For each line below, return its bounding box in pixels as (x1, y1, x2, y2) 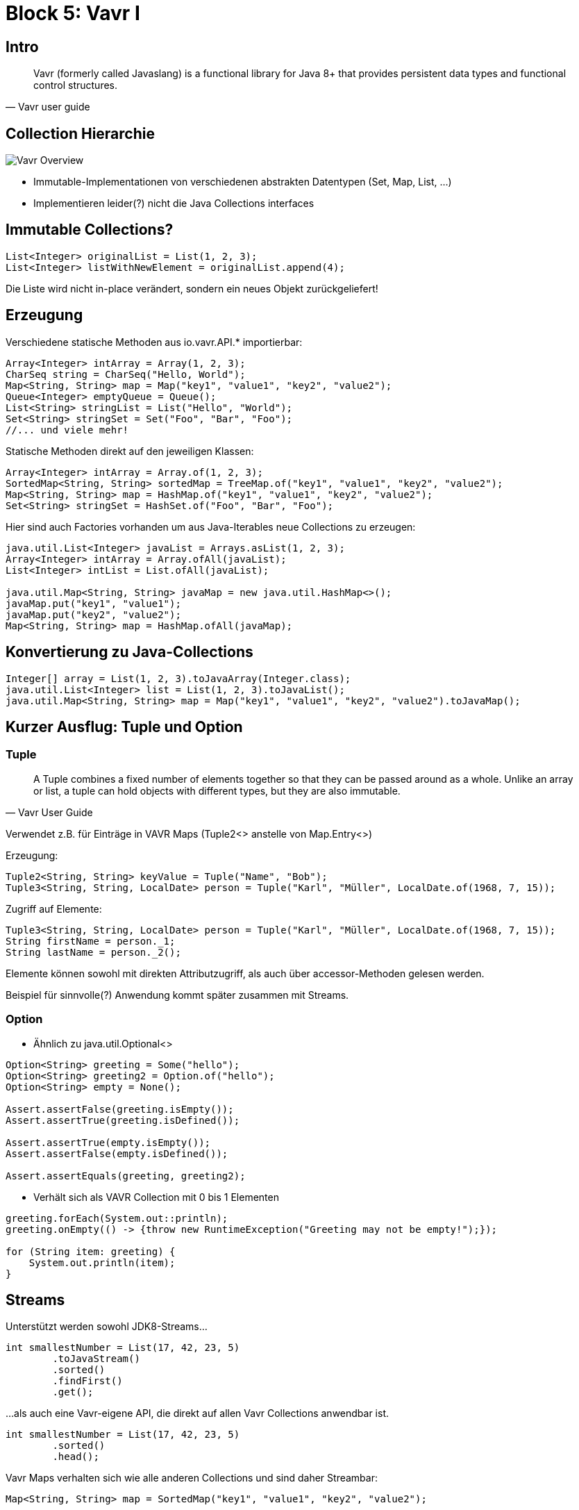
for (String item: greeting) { (6, 1245, 176, 1257)
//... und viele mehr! (6, 424, 129, 435)
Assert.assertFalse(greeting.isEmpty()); (6, 1103, 234, 1115)
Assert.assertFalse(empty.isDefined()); (6, 1147, 228, 1159)
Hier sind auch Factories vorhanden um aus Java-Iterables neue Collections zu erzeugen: (6, 520, 416, 533)
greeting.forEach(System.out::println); (6, 1212, 228, 1224)
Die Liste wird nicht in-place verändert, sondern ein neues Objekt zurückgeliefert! (6, 282, 378, 294)
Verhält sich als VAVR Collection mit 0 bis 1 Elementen (33, 1190, 279, 1203)
